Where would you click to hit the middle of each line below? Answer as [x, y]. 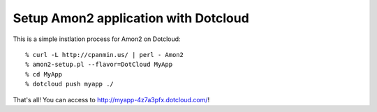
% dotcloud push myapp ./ [70, 84]
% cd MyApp [44, 74]
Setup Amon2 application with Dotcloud [131, 18]
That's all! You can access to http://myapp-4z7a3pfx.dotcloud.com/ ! [111, 99]
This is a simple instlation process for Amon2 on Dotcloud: [97, 39]
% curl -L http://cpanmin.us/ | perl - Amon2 [105, 55]
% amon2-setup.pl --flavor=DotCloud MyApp [99, 65]
